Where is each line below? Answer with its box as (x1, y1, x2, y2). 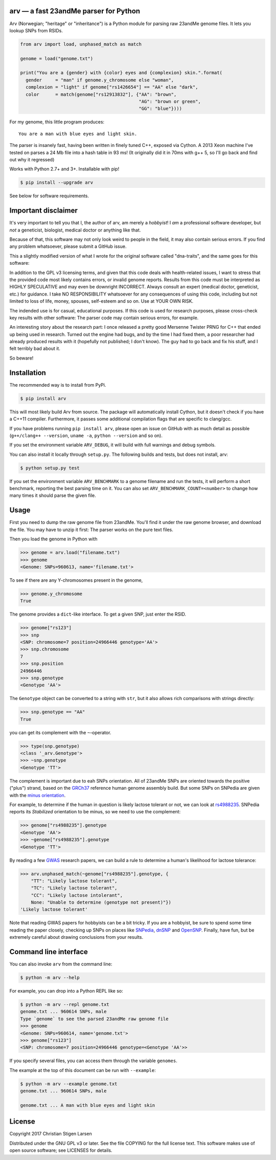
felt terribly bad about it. (9, 346, 61, 352)
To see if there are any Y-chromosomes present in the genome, (9, 577, 143, 583)
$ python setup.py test (20, 465, 80, 471)
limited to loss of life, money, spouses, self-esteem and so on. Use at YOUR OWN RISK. (9, 298, 194, 304)
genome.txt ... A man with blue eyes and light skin (20, 1102, 155, 1108)
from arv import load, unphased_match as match (20, 41, 142, 47)
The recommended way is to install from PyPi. (9, 382, 106, 388)
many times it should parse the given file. (9, 492, 97, 499)
